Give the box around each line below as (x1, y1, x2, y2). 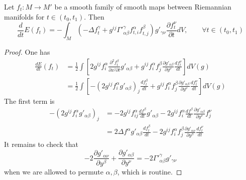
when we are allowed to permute (4, 166, 103, 177)
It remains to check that (4, 139, 78, 149)
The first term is (4, 95, 55, 106)
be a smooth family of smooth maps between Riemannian (54, 2, 231, 12)
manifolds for (4, 11, 45, 22)
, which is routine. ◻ (117, 166, 182, 177)
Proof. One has (4, 46, 50, 57)
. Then (84, 11, 104, 22)
